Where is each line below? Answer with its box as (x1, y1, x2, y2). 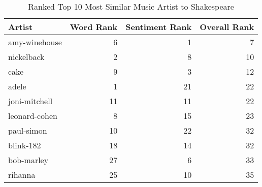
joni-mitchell (8, 95, 53, 107)
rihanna (8, 169, 36, 180)
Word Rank (70, 21, 118, 33)
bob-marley (8, 154, 49, 166)
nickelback (8, 51, 45, 63)
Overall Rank (200, 21, 254, 33)
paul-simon (8, 124, 47, 136)
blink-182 (8, 139, 41, 151)
